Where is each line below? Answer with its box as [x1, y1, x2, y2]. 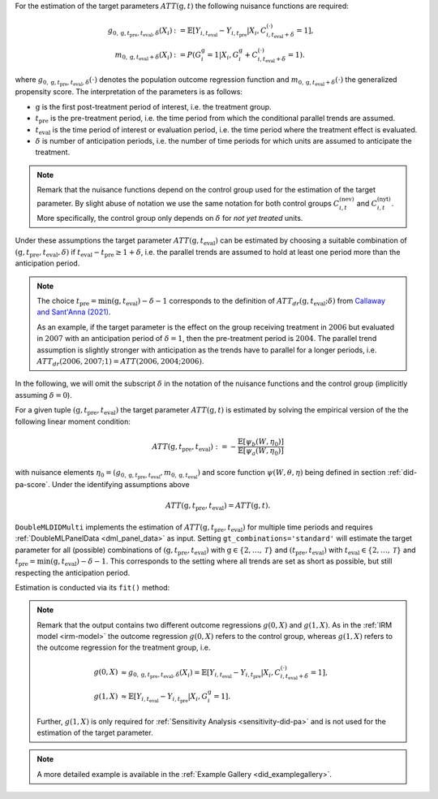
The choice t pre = [36, 296, 97, 308]
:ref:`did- [387, 468, 418, 477]
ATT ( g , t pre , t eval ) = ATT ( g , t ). [165, 501, 271, 512]
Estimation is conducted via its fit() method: [15, 582, 170, 592]
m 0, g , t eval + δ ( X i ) [114, 50, 173, 63]
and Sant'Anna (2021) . [36, 307, 111, 317]
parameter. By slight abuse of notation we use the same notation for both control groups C [36, 199, 340, 209]
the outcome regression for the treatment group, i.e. [36, 642, 211, 653]
